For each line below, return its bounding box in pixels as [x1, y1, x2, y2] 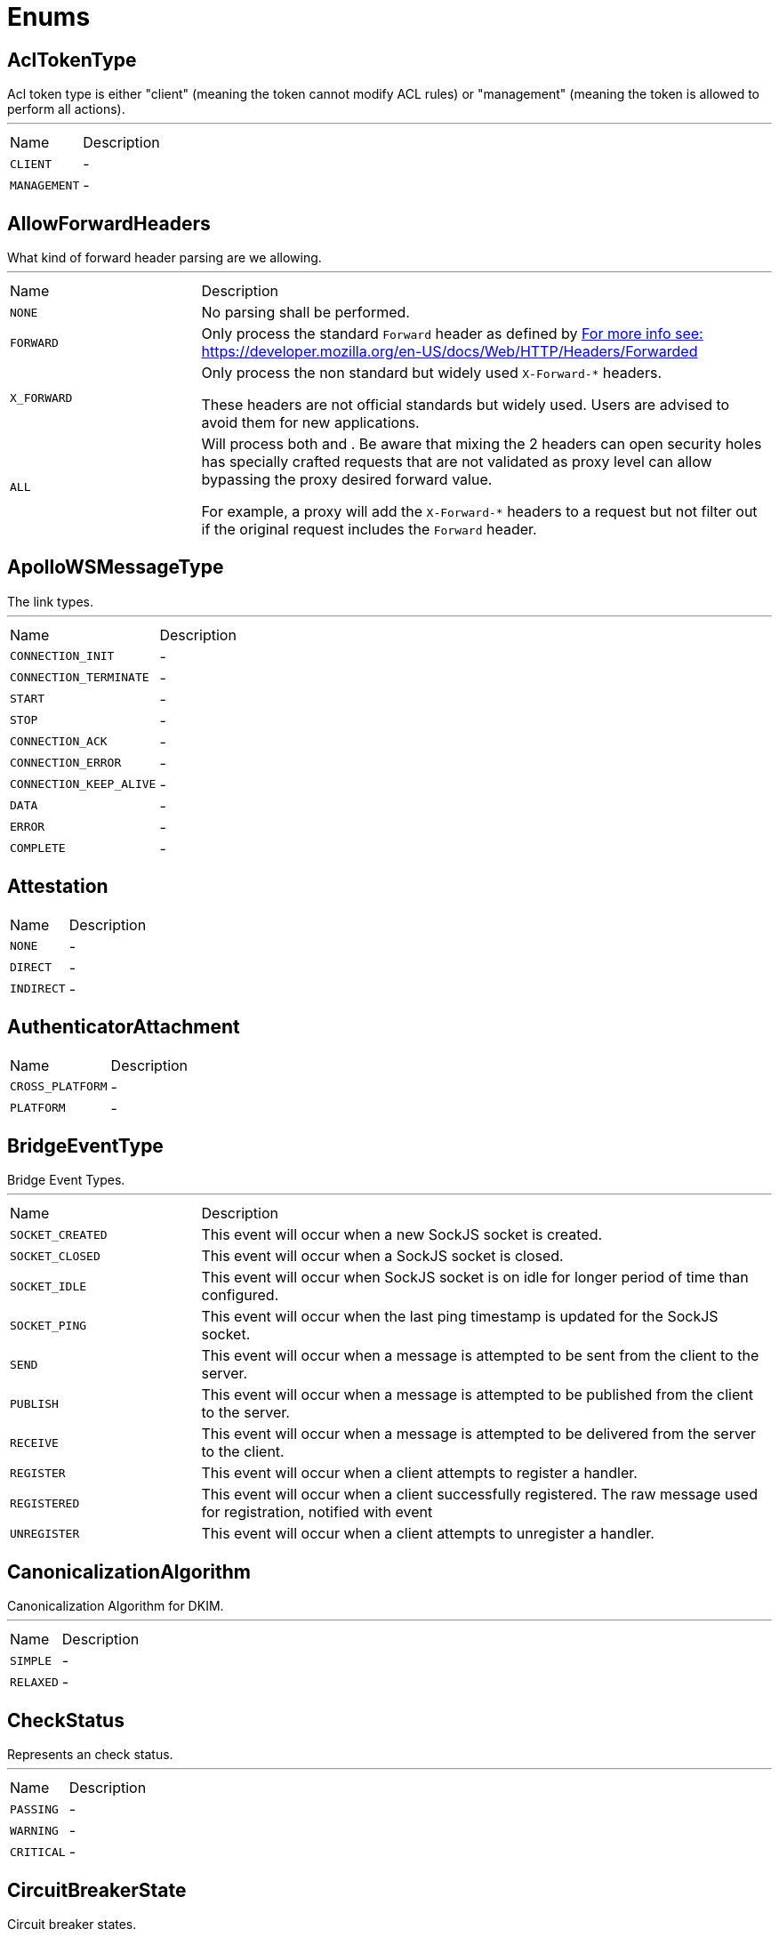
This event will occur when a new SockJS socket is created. [201, 1226, 603, 1244]
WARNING [10, 1823, 59, 1837]
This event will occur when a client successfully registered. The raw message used [201, 1485, 758, 1504]
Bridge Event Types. [7, 1172, 125, 1188]
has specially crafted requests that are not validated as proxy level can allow [201, 453, 712, 471]
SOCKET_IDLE [10, 1279, 87, 1293]
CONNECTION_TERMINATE [10, 671, 149, 685]
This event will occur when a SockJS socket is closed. [201, 1247, 564, 1266]
